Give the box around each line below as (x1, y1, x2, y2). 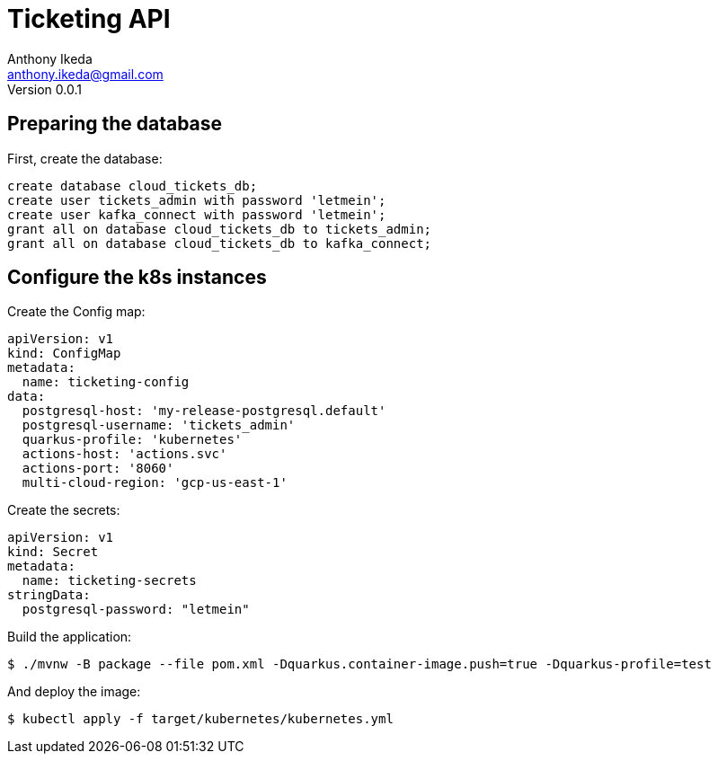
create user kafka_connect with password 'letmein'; (7, 207, 386, 222)
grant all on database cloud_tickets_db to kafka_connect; (7, 235, 432, 251)
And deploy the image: (7, 684, 141, 700)
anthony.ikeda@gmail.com (7, 66, 164, 82)
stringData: (7, 588, 91, 603)
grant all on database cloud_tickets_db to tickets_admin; (7, 221, 432, 236)
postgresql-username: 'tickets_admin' (22, 418, 296, 433)
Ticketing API (7, 4, 171, 34)
